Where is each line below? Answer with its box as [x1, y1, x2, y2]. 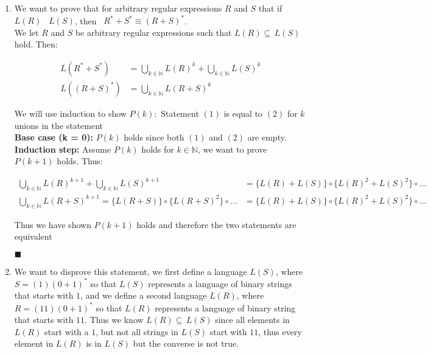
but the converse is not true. [133, 337, 239, 350]
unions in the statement [14, 119, 103, 131]
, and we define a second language [80, 289, 207, 302]
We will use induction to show [14, 106, 127, 119]
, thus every [258, 325, 302, 338]
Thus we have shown [14, 218, 91, 231]
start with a [44, 325, 89, 338]
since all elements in [215, 313, 290, 326]
